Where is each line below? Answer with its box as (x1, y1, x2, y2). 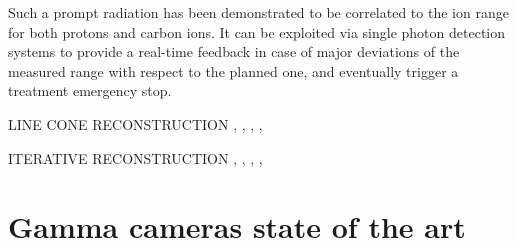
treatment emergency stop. (8, 80, 172, 101)
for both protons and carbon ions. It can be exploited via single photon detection (8, 21, 506, 42)
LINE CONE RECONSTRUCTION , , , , (8, 113, 263, 134)
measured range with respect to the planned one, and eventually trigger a (8, 60, 459, 81)
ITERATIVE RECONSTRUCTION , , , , (8, 147, 263, 168)
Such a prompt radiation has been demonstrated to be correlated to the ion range (8, 2, 509, 22)
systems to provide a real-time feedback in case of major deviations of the (8, 41, 460, 62)
